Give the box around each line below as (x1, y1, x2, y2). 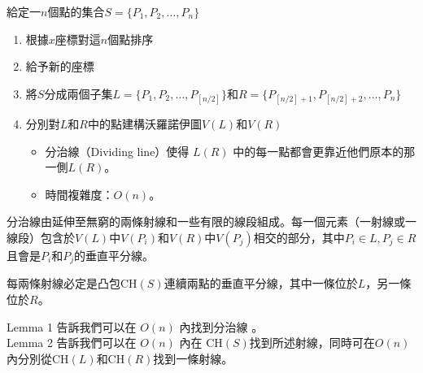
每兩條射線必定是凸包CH (7, 275, 137, 292)
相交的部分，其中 (253, 228, 345, 245)
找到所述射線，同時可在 (249, 334, 375, 351)
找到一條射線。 (153, 349, 233, 366)
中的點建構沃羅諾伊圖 (87, 115, 202, 132)
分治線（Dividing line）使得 (45, 142, 190, 159)
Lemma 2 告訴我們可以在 (7, 334, 137, 351)
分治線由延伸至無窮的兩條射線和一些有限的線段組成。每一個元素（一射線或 (7, 213, 405, 230)
